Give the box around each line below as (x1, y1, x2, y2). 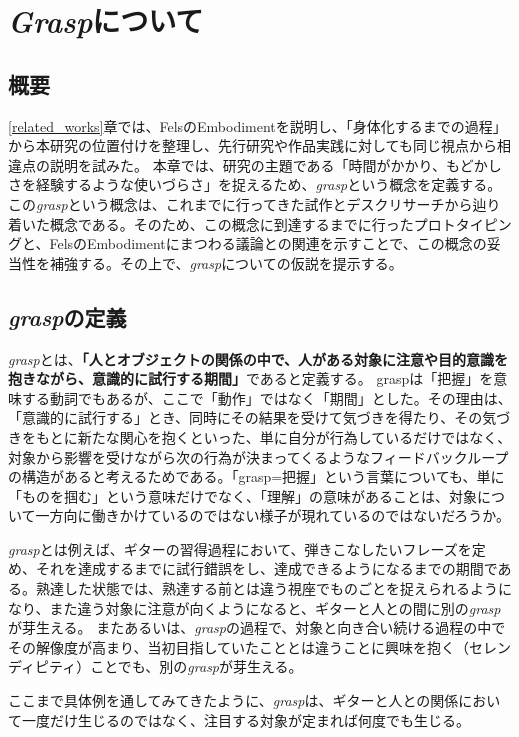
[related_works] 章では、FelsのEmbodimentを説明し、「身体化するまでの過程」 (8, 115, 507, 136)
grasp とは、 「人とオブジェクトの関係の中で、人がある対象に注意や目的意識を (8, 348, 509, 369)
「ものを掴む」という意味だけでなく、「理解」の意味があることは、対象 (8, 485, 477, 506)
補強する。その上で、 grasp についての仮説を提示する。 (49, 252, 403, 273)
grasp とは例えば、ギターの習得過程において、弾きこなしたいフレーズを (8, 538, 472, 559)
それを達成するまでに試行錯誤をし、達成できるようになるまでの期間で (35, 558, 498, 579)
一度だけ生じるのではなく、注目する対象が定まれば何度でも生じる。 (21, 709, 470, 730)
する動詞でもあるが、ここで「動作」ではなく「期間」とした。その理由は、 (21, 387, 512, 408)
